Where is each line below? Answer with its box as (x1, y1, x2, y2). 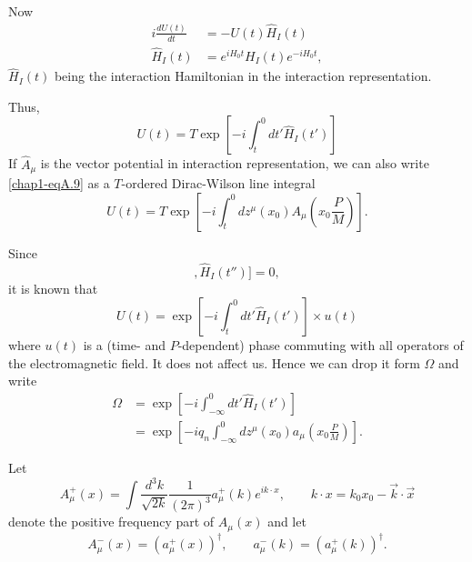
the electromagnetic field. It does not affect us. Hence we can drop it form (8, 353, 420, 372)
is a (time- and (83, 336, 166, 355)
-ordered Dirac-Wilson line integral (121, 174, 316, 193)
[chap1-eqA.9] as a (8, 174, 110, 193)
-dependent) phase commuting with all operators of (177, 336, 464, 355)
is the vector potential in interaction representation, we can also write (40, 154, 429, 173)
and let (267, 512, 306, 531)
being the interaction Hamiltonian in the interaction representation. (54, 66, 432, 85)
